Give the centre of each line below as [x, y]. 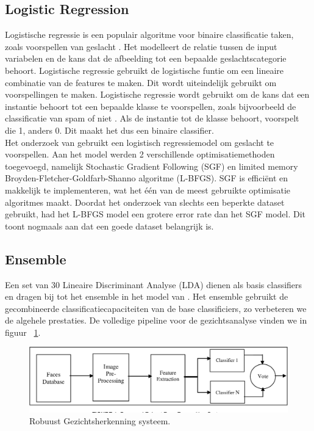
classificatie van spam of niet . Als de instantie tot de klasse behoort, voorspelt [152, 118]
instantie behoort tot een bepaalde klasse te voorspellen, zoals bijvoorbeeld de [151, 106]
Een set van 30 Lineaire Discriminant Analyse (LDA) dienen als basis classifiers [154, 284]
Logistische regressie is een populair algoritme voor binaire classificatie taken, [149, 34]
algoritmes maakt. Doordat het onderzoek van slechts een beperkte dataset [145, 202]
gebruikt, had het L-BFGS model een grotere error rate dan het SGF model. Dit [155, 214]
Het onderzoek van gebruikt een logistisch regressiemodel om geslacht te [140, 142]
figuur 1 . [23, 332]
